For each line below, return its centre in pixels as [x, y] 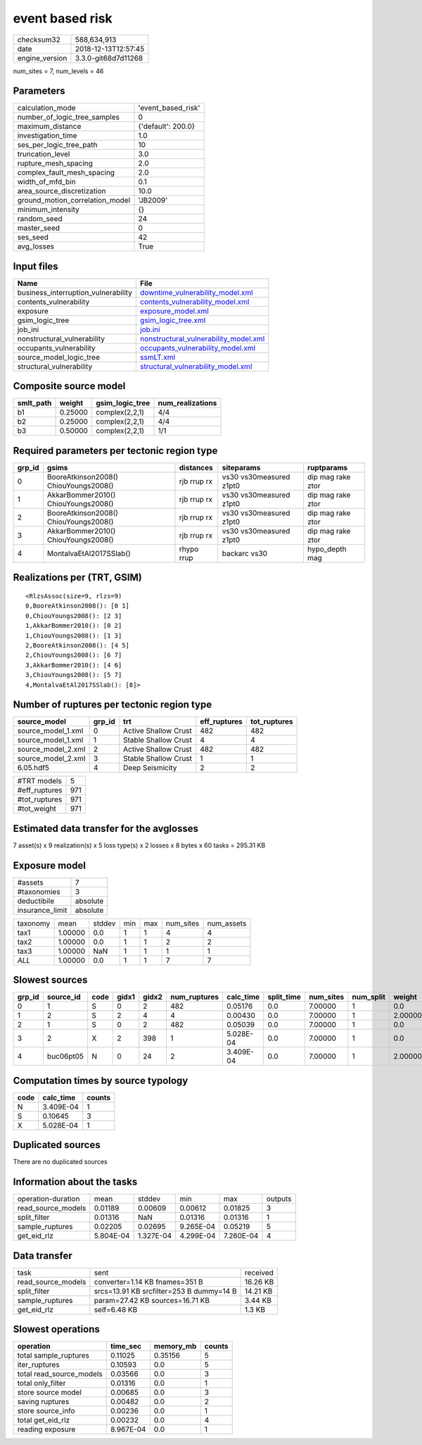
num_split [369, 997]
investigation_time [47, 136]
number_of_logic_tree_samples [68, 118]
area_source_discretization [62, 191]
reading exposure [46, 1430]
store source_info [46, 1411]
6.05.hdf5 [33, 768]
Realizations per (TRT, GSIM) [77, 578]
